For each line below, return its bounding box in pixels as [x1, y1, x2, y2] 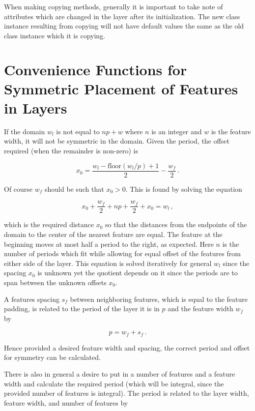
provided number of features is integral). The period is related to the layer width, [4, 388, 249, 398]
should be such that [45, 183, 104, 194]
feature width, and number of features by [4, 397, 128, 408]
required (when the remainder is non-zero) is [4, 146, 138, 156]
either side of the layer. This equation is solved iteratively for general [4, 258, 212, 268]
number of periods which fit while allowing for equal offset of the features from [4, 248, 241, 259]
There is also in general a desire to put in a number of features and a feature [4, 368, 235, 379]
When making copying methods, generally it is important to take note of [4, 1, 223, 11]
